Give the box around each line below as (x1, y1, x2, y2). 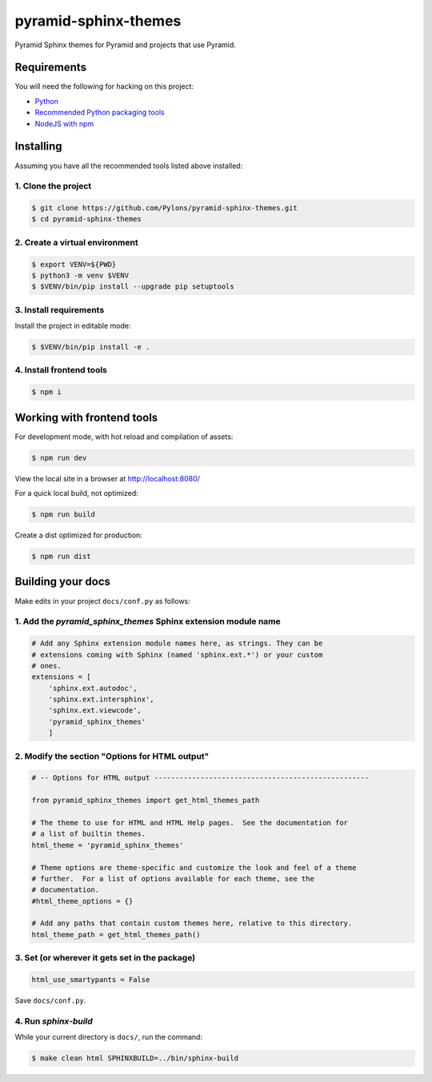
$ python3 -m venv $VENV (31, 271, 130, 280)
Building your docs (14, 575, 111, 589)
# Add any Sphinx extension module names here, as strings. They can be (31, 639, 323, 648)
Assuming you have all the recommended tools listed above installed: (14, 161, 243, 170)
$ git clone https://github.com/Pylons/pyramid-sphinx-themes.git (31, 204, 298, 213)
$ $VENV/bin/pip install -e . (31, 342, 150, 352)
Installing (14, 140, 63, 154)
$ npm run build (31, 510, 96, 519)
